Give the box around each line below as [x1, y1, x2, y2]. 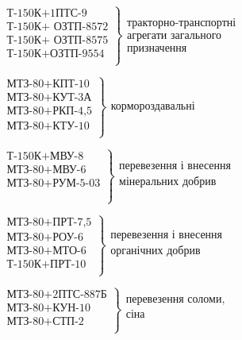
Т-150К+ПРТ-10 [6, 259, 86, 271]
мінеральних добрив [119, 176, 217, 187]
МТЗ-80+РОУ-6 [6, 232, 84, 244]
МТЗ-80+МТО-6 [6, 245, 86, 257]
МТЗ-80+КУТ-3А [6, 91, 92, 103]
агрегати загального [126, 29, 222, 41]
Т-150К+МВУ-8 [6, 150, 84, 162]
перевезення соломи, [125, 294, 225, 306]
